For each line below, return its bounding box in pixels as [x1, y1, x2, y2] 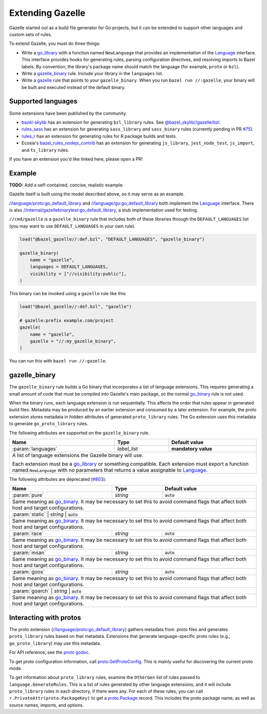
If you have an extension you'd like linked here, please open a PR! [9, 156, 143, 162]
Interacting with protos [9, 613, 82, 622]
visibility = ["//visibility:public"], [30, 271, 127, 276]
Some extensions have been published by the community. [9, 110, 127, 116]
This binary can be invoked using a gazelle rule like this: [9, 291, 127, 297]
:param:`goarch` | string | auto [12, 587, 82, 594]
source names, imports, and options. [9, 702, 84, 708]
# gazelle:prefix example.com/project [19, 317, 114, 323]
